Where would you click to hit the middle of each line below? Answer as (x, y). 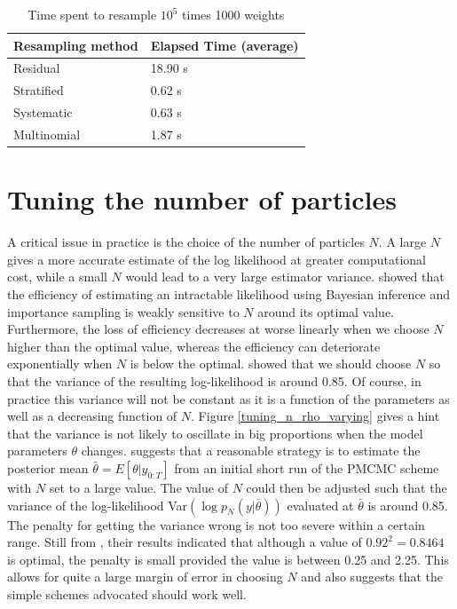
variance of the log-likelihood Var (98, 505)
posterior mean (48, 467)
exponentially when (60, 364)
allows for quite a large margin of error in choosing (145, 577)
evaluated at (320, 505)
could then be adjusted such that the (347, 487)
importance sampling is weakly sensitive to (123, 311)
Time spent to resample (92, 14)
